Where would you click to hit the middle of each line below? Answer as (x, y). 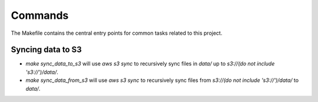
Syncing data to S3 (46, 50)
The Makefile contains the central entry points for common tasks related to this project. (117, 33)
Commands (40, 15)
